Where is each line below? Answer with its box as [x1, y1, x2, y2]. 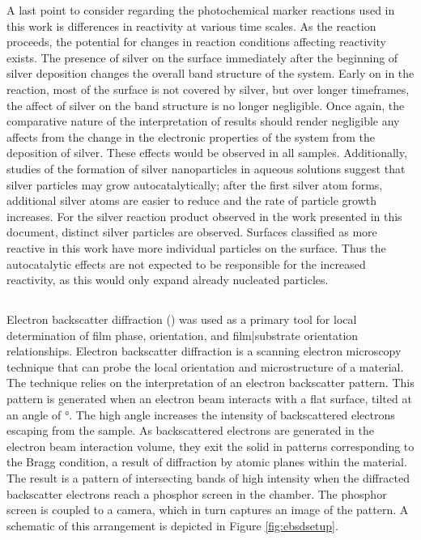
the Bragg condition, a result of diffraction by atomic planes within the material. [6, 453, 407, 470]
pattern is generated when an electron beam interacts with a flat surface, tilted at [6, 390, 412, 407]
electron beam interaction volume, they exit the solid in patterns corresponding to [6, 437, 415, 454]
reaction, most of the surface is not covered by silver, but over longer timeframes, [6, 80, 410, 97]
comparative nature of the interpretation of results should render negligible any [6, 113, 400, 130]
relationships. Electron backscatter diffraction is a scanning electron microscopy [6, 342, 402, 359]
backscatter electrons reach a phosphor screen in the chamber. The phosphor [6, 485, 387, 502]
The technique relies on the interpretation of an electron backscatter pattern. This [6, 374, 415, 391]
